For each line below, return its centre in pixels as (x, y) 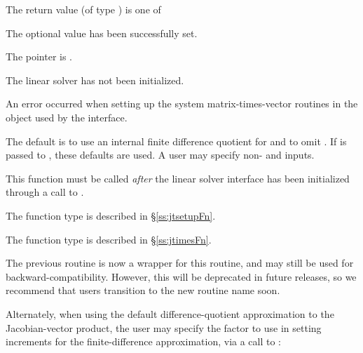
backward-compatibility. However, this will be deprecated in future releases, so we (181, 276)
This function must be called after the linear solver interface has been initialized (178, 178)
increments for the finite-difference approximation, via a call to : (144, 341)
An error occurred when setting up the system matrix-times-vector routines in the (182, 104)
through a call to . (45, 192)
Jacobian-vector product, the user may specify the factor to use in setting (164, 327)
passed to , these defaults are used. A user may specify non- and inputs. (160, 155)
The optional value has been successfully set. (102, 33)
